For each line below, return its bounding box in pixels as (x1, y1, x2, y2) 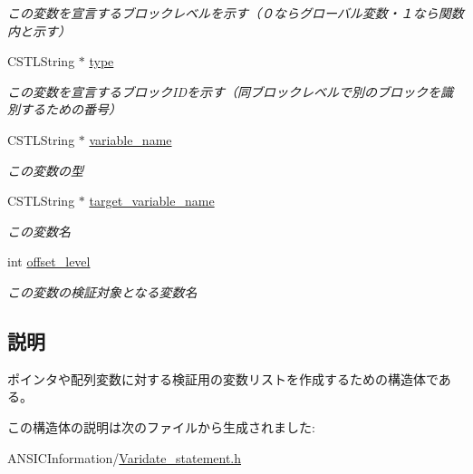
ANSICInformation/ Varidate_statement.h (7, 448, 242, 467)
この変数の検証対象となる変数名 (7, 282, 198, 301)
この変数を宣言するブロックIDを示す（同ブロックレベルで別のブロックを (7, 82, 440, 101)
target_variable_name (89, 191, 215, 210)
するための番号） (19, 100, 121, 119)
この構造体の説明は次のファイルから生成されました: (7, 417, 315, 436)
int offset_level (7, 252, 91, 271)
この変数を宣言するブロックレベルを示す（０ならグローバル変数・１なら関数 (7, 4, 464, 22)
